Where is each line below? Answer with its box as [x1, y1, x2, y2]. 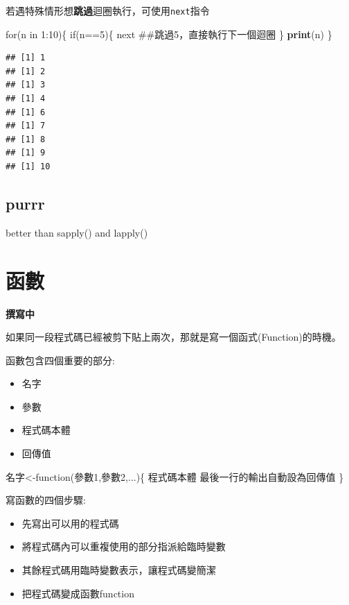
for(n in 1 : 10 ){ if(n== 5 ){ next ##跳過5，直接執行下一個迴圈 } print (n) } [6, 26, 332, 41]
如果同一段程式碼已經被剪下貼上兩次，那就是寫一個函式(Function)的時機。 [6, 330, 341, 344]
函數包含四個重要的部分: [6, 352, 115, 367]
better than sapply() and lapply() [6, 225, 148, 239]
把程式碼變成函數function [21, 586, 134, 600]
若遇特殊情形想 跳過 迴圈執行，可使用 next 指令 [6, 3, 210, 17]
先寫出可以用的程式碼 [21, 515, 119, 530]
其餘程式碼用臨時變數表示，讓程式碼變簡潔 [21, 563, 216, 577]
